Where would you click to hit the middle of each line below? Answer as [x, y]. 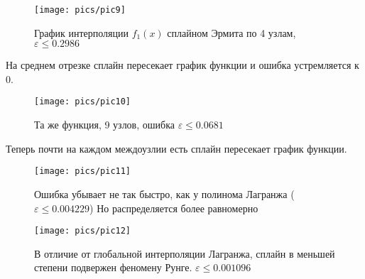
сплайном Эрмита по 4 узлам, [231, 32]
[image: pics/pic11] [83, 171]
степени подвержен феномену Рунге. [113, 267]
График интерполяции [81, 32]
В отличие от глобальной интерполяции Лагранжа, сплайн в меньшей [185, 253]
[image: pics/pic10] [83, 102]
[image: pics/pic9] [80, 10]
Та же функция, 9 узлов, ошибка [104, 125]
